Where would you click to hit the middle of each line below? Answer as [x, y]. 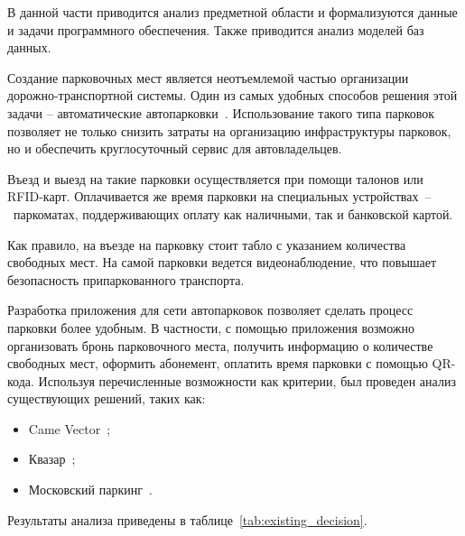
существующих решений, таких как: [107, 398]
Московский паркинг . [90, 490]
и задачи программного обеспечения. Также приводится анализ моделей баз [216, 29]
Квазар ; [52, 459]
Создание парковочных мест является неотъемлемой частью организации [208, 77]
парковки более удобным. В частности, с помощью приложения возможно [211, 327]
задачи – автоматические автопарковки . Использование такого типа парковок [221, 112]
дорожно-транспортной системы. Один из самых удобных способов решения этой [232, 95]
